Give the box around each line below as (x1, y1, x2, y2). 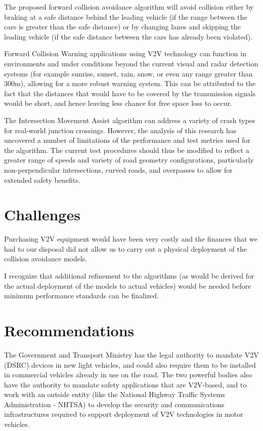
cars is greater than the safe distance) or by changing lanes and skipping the (4, 21, 241, 32)
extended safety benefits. (4, 174, 80, 185)
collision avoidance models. (4, 253, 87, 264)
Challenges (4, 204, 80, 225)
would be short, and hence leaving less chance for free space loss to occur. (4, 98, 232, 108)
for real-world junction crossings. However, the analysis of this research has (4, 125, 237, 135)
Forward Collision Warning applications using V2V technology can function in (4, 48, 246, 59)
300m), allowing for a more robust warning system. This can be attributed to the (4, 78, 256, 89)
